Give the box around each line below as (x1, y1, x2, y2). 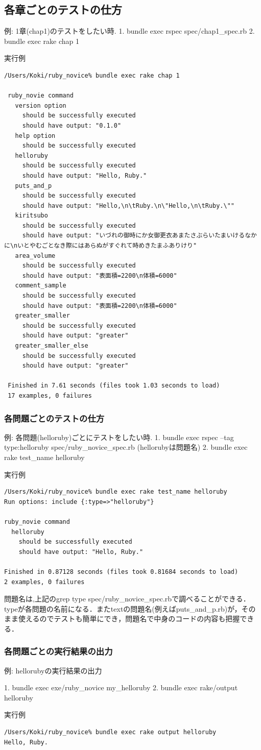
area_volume (15, 252, 56, 259)
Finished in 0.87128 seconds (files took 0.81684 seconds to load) (4, 568, 239, 575)
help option (15, 132, 56, 139)
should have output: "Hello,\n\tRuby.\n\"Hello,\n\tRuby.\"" (22, 202, 235, 209)
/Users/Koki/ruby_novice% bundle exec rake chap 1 (4, 71, 180, 79)
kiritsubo (15, 212, 48, 220)
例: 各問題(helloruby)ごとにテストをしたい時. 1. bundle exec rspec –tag (4, 431, 234, 442)
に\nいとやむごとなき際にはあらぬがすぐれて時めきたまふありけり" (4, 242, 197, 250)
